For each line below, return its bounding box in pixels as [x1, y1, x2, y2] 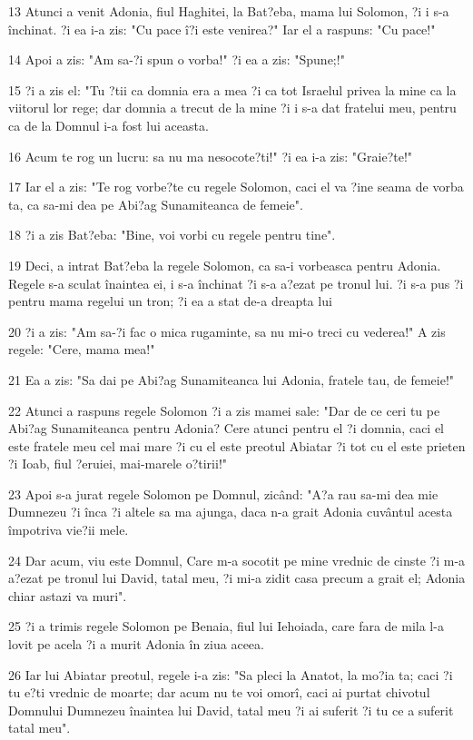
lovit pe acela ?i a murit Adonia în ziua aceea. [8, 635, 264, 654]
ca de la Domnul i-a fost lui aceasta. [8, 115, 209, 134]
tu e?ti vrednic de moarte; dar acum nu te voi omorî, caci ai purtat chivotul [8, 683, 430, 702]
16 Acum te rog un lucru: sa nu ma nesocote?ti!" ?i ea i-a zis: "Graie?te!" [8, 146, 413, 165]
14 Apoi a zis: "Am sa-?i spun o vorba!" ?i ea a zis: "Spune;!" [8, 50, 345, 69]
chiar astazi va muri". [8, 586, 127, 605]
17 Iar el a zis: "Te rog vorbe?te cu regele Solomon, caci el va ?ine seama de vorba [8, 177, 464, 196]
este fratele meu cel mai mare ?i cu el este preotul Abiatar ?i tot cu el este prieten [8, 436, 466, 455]
